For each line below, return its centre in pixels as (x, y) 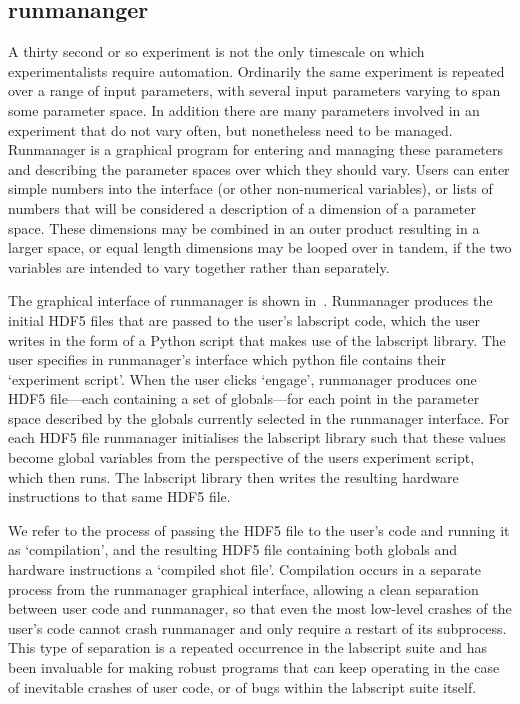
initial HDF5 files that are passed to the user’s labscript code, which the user (244, 319)
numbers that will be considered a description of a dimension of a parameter (242, 207)
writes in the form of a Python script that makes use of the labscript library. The (257, 339)
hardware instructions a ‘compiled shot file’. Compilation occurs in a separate (245, 569)
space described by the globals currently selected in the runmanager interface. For (259, 417)
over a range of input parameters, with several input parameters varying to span (254, 90)
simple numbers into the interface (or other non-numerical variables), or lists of (250, 188)
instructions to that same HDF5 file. (119, 496)
